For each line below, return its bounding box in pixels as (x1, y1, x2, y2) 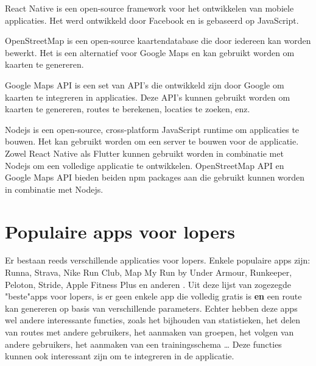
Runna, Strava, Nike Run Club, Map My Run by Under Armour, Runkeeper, (5, 266, 292, 279)
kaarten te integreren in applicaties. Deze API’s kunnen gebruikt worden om (5, 90, 290, 103)
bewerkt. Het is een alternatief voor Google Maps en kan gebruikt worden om (5, 46, 295, 59)
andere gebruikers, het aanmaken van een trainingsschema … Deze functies (5, 337, 282, 350)
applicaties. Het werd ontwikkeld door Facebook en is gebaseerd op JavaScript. (5, 13, 299, 26)
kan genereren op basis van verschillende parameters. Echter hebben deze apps (5, 301, 298, 314)
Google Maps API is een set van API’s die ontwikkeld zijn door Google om (5, 78, 284, 91)
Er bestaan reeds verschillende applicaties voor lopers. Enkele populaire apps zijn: (5, 254, 311, 267)
